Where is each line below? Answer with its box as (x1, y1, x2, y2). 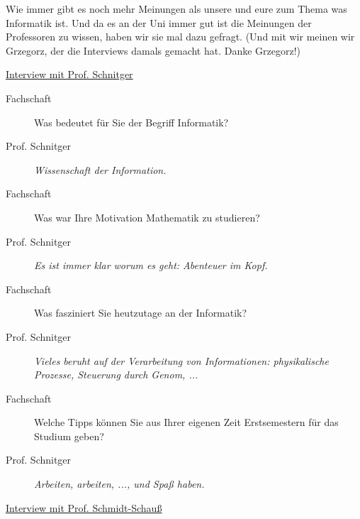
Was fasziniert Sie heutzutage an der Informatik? (34, 305, 247, 320)
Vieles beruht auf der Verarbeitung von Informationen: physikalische (34, 353, 329, 368)
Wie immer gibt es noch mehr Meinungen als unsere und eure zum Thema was (6, 1, 347, 16)
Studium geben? (34, 428, 104, 443)
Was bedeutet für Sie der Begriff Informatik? (34, 114, 229, 129)
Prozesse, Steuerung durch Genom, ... (34, 367, 198, 382)
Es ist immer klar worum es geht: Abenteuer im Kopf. (34, 258, 268, 273)
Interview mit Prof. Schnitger (6, 67, 133, 82)
